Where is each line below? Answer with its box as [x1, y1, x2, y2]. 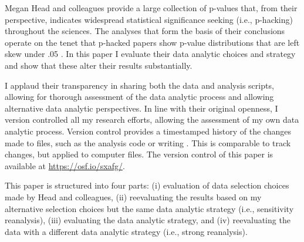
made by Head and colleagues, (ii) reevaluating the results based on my [5, 190, 262, 203]
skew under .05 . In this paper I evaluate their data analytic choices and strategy [5, 48, 296, 60]
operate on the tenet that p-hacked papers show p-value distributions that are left [5, 36, 300, 48]
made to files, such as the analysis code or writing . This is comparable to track [5, 136, 291, 149]
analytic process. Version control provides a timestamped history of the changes [5, 125, 291, 137]
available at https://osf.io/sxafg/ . [5, 159, 125, 172]
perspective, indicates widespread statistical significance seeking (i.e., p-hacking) [5, 13, 293, 25]
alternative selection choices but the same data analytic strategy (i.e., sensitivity [5, 202, 294, 214]
